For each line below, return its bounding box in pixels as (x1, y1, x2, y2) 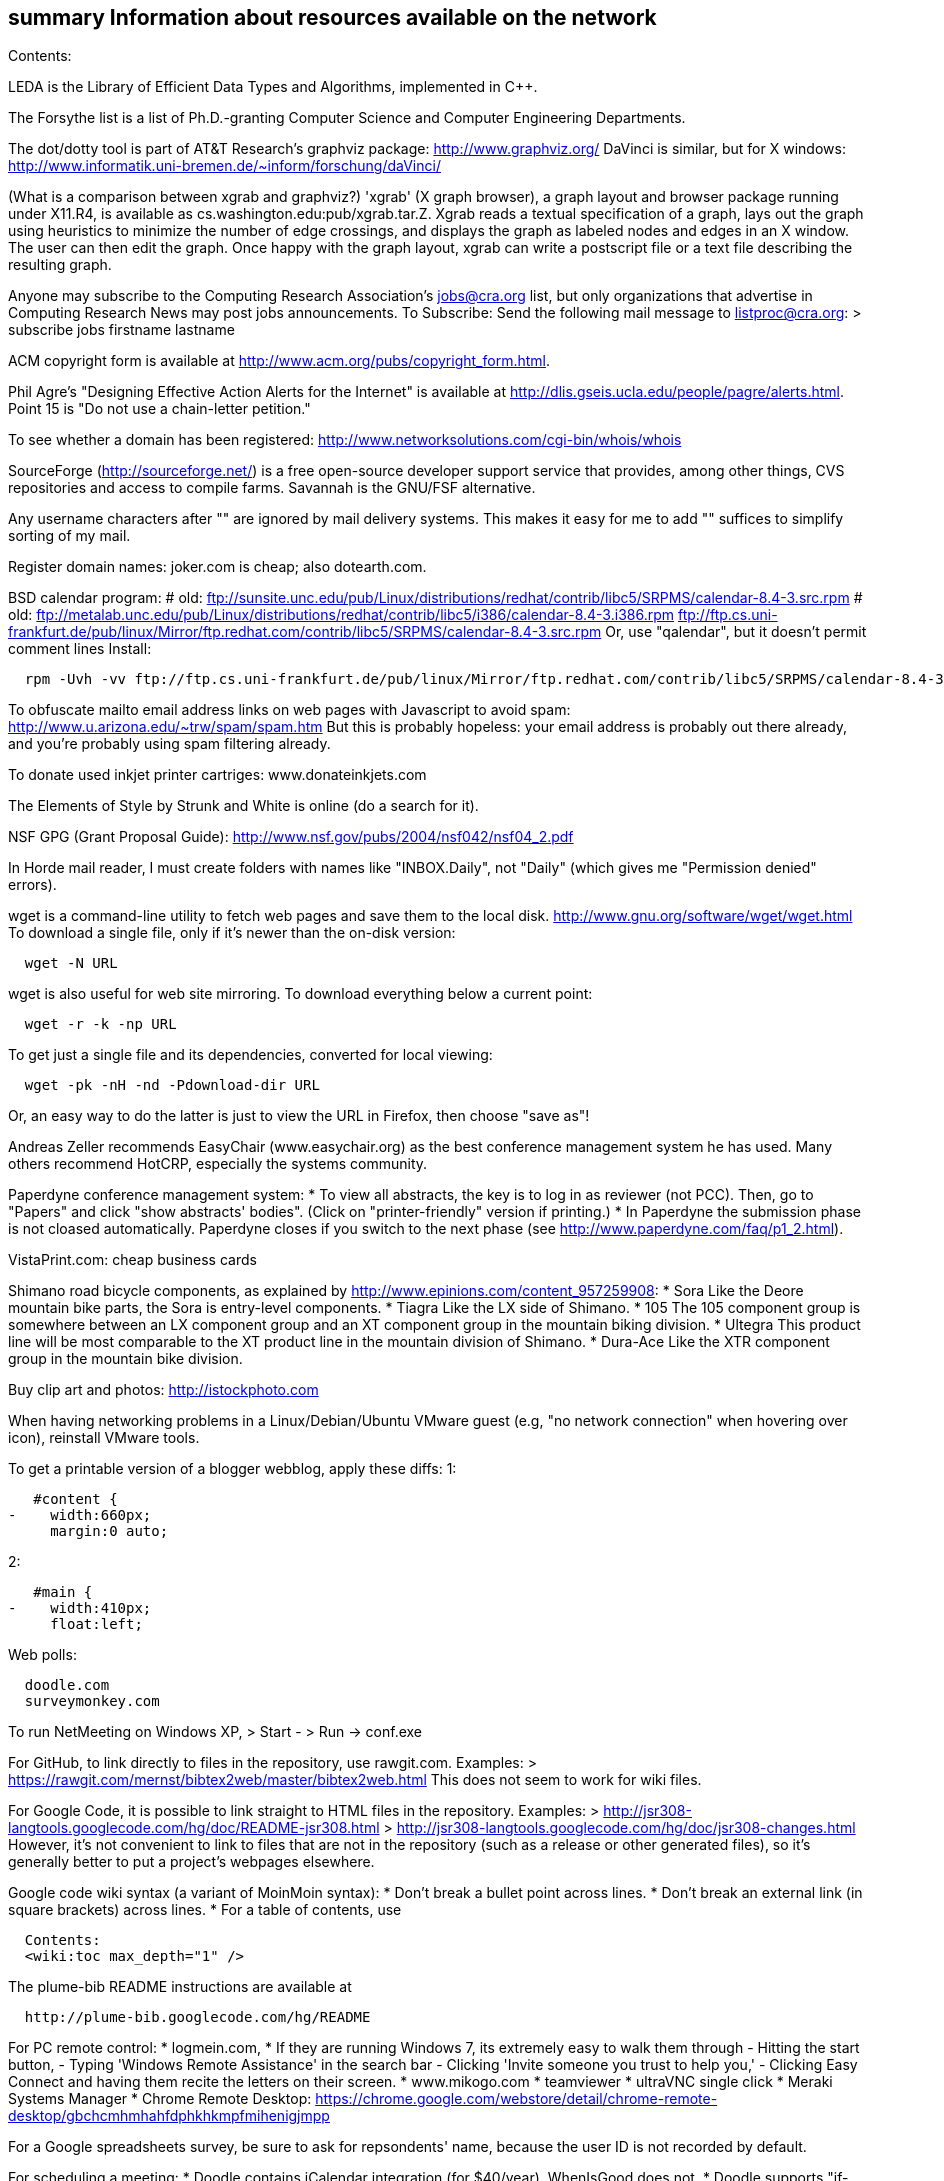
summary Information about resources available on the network (8, 5, 657, 30)
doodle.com (24, 1677, 110, 1694)
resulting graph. (8, 256, 112, 274)
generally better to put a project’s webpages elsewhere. (8, 1853, 375, 1871)
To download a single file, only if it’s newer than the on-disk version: (8, 924, 456, 942)
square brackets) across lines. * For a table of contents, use (8, 1901, 402, 1919)
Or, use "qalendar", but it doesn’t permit (605, 623, 867, 641)
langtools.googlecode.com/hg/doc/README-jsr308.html (8, 1819, 380, 1837)
